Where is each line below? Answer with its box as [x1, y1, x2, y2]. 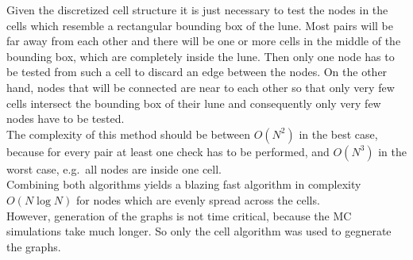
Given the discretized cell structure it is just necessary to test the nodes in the [6, 2, 388, 17]
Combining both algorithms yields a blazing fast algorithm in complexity [6, 176, 361, 193]
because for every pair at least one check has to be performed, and [6, 143, 330, 159]
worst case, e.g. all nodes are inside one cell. [6, 160, 222, 177]
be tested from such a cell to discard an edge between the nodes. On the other [6, 63, 388, 80]
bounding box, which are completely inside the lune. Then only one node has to [6, 48, 395, 64]
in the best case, [299, 125, 378, 142]
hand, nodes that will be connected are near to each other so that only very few [6, 78, 395, 95]
